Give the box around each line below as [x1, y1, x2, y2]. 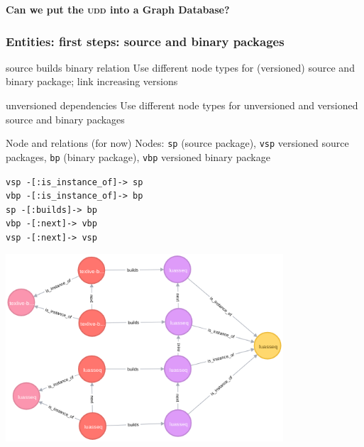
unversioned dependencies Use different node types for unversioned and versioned [6, 98, 358, 112]
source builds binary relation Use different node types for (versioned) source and [6, 60, 355, 74]
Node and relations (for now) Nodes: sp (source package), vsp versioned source [6, 136, 349, 150]
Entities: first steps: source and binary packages [6, 32, 285, 50]
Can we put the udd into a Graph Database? [6, 2, 230, 16]
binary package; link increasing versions [6, 74, 178, 89]
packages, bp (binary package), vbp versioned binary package [6, 149, 270, 164]
